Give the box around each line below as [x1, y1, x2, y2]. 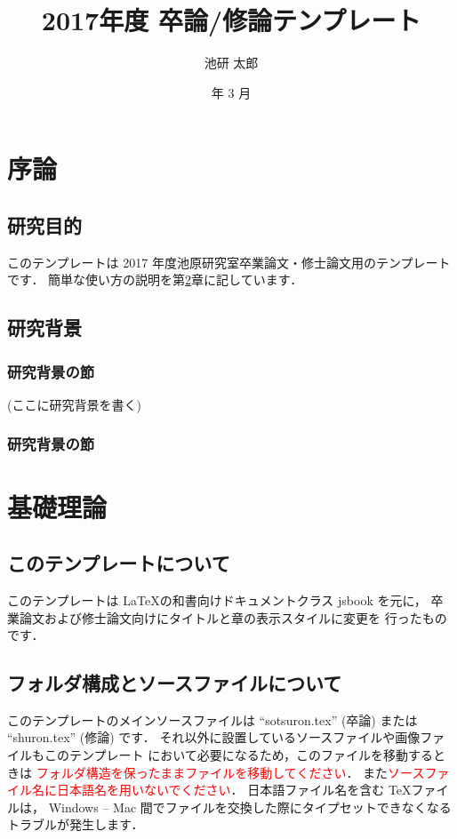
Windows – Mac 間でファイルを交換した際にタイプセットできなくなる [48, 797, 452, 816]
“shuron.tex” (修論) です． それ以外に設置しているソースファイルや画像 [7, 728, 421, 747]
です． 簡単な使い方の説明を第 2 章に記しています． [7, 270, 303, 289]
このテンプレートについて [7, 549, 230, 577]
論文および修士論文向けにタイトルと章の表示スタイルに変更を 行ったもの [19, 608, 447, 627]
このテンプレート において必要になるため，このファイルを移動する [44, 746, 434, 764]
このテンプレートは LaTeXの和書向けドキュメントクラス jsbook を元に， [7, 590, 427, 609]
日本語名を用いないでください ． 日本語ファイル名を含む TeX [56, 780, 412, 799]
